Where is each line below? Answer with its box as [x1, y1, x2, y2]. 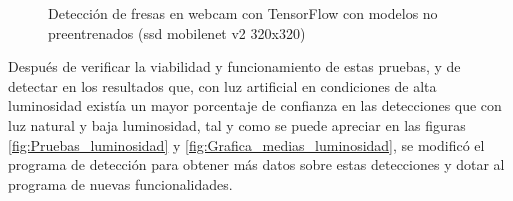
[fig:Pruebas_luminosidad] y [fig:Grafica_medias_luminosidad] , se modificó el [8, 134, 485, 155]
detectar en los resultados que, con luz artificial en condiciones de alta [8, 75, 437, 96]
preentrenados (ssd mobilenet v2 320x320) [48, 22, 306, 43]
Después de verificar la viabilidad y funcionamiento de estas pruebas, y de [8, 56, 461, 77]
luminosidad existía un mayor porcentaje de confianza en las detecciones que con [8, 95, 502, 116]
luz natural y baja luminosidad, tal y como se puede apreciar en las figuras [8, 114, 466, 135]
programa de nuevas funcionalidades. [8, 173, 233, 194]
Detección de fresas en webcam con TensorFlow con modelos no [48, 3, 438, 23]
